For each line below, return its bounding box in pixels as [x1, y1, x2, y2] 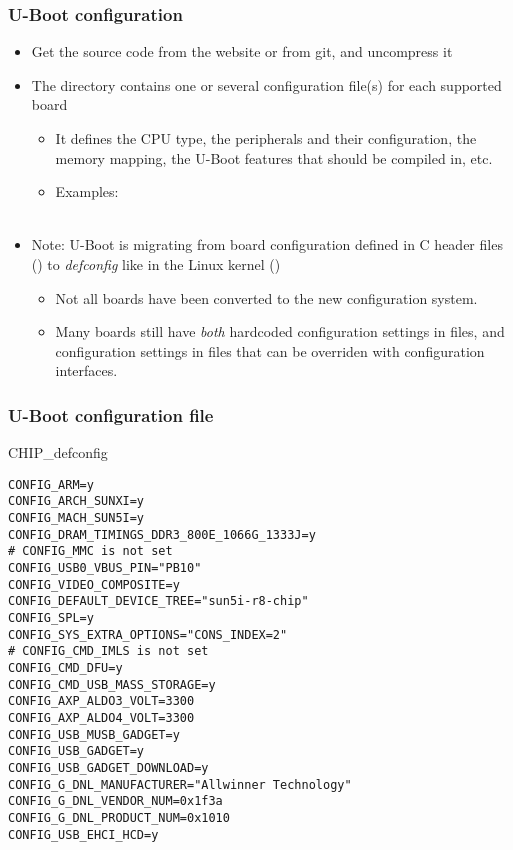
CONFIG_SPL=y [8, 611, 94, 625]
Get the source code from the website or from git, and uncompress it [31, 41, 453, 62]
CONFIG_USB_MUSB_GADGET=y [8, 727, 180, 742]
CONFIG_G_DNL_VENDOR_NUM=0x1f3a [8, 794, 223, 809]
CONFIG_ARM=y [8, 477, 94, 492]
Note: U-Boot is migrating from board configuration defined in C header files [31, 234, 503, 255]
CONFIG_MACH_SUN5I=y [8, 511, 145, 526]
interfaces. [55, 360, 118, 381]
